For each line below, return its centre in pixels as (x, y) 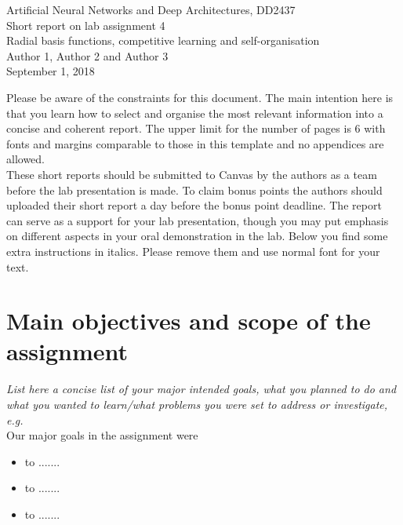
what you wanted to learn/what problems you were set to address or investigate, (197, 404)
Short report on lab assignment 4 (86, 25)
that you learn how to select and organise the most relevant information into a (195, 113)
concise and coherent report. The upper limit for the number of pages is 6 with (196, 128)
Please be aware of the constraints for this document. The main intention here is (200, 97)
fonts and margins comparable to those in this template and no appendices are (195, 143)
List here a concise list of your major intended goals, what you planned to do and (201, 389)
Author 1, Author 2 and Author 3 (87, 55)
